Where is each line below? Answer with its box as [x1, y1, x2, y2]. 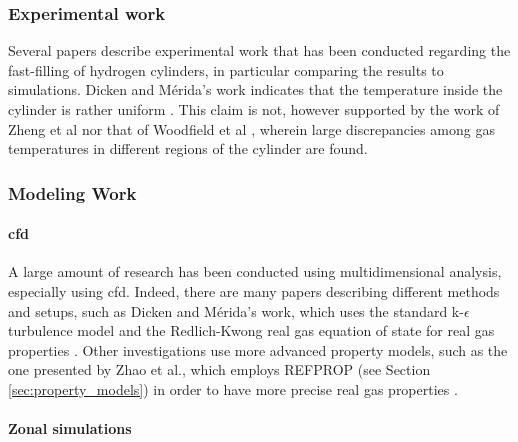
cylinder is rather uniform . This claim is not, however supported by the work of [8, 99, 500, 119]
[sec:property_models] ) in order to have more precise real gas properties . [8, 378, 458, 399]
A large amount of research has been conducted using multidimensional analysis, [8, 261, 502, 282]
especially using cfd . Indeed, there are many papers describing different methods [8, 281, 500, 302]
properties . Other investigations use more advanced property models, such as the [8, 339, 508, 360]
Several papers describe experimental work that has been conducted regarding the [8, 40, 511, 61]
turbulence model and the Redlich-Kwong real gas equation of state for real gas [8, 320, 495, 341]
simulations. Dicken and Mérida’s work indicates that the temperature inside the [8, 79, 503, 100]
